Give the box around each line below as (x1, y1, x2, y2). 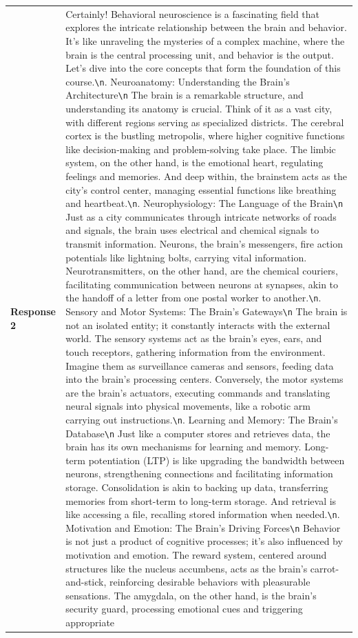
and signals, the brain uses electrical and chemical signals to (65, 223, 319, 237)
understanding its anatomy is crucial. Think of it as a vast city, (65, 101, 333, 116)
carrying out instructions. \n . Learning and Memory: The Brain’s (65, 412, 338, 426)
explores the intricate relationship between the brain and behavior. (65, 20, 347, 34)
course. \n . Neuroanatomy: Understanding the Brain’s (65, 74, 290, 88)
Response (10, 304, 56, 319)
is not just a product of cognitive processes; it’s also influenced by (65, 534, 343, 548)
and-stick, (65, 575, 107, 589)
